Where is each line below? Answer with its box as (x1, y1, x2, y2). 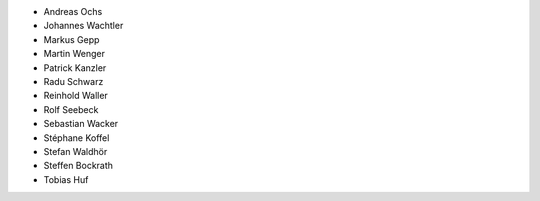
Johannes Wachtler (43, 20, 124, 32)
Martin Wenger (43, 48, 105, 60)
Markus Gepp (43, 33, 100, 45)
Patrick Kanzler (43, 61, 107, 74)
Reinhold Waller (43, 90, 109, 102)
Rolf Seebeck (43, 103, 99, 115)
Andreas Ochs (43, 6, 103, 17)
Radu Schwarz (43, 75, 104, 87)
